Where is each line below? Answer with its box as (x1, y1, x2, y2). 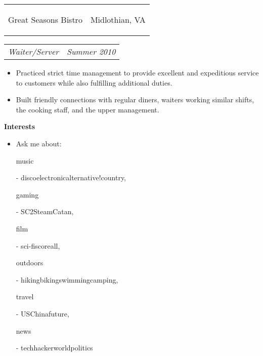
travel (16, 291, 34, 302)
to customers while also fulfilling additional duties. (16, 77, 172, 88)
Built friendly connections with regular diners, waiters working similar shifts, (16, 94, 254, 105)
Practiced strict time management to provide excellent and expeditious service (16, 67, 259, 77)
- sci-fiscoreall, (16, 240, 60, 251)
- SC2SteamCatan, (16, 206, 74, 217)
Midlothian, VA (90, 14, 146, 25)
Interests (4, 121, 35, 132)
